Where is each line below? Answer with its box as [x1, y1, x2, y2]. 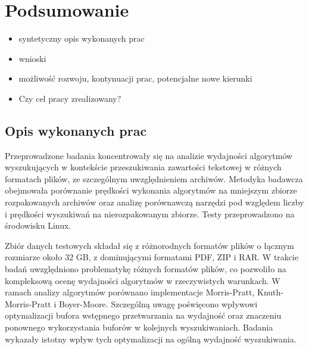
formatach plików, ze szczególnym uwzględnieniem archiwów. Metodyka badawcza [5, 172, 303, 185]
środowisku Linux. [5, 219, 71, 232]
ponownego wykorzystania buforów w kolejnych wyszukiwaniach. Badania [5, 321, 273, 334]
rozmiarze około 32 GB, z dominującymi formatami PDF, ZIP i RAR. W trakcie [5, 251, 299, 263]
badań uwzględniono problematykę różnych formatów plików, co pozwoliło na [5, 263, 286, 275]
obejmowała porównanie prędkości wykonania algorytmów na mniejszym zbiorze [5, 184, 297, 197]
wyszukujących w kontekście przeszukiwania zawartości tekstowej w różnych [5, 161, 282, 173]
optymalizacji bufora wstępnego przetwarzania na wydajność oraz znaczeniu [5, 309, 282, 322]
